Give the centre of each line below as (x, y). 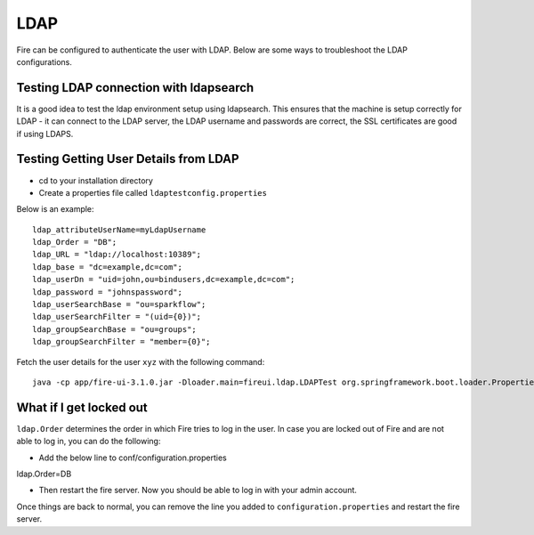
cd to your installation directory (96, 180)
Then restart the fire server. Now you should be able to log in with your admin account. (198, 490)
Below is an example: (55, 209)
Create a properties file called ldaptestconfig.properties (153, 192)
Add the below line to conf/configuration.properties (133, 458)
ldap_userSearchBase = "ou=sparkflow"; (119, 304)
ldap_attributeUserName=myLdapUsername (119, 230)
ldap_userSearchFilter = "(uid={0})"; (117, 317)
